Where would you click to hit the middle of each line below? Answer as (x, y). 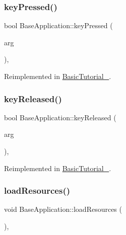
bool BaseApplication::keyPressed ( (58, 25)
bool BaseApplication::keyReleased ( (60, 117)
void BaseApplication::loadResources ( (63, 209)
